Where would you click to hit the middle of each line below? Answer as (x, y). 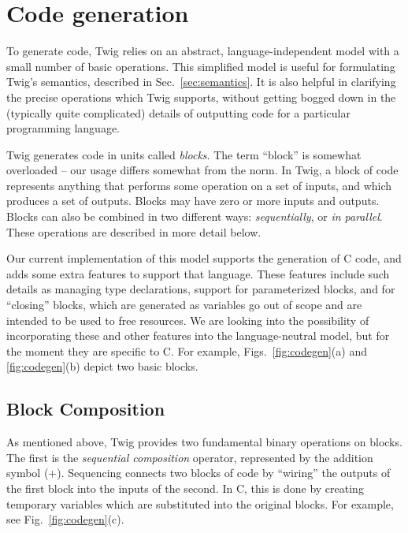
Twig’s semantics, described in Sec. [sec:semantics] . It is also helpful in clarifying (201, 82)
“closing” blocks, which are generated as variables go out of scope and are (184, 305)
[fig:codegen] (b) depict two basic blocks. (102, 366)
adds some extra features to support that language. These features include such (198, 273)
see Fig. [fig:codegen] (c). (65, 519)
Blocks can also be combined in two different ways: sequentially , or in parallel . (195, 216)
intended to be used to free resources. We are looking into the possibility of (188, 320)
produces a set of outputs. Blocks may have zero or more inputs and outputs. (193, 201)
